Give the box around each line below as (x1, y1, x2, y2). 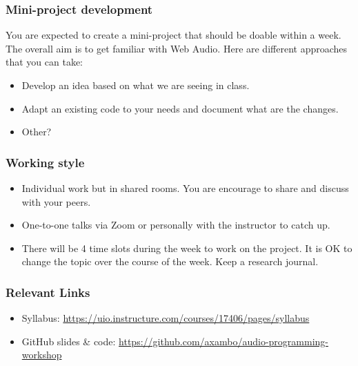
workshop (21, 347, 62, 362)
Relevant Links (6, 283, 90, 300)
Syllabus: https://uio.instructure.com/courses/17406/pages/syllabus (21, 311, 310, 325)
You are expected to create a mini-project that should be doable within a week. (6, 28, 341, 42)
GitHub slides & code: (21, 334, 116, 348)
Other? (21, 124, 52, 139)
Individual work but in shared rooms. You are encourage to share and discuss (21, 181, 349, 195)
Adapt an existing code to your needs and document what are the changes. (21, 101, 339, 115)
